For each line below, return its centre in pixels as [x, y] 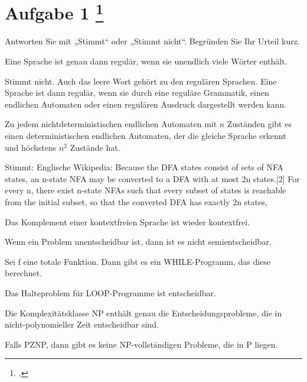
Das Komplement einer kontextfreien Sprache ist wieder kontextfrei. [128, 221]
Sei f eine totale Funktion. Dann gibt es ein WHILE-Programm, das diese [138, 261]
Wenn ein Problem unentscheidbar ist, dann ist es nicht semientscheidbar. [138, 242]
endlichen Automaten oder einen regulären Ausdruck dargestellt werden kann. [146, 104]
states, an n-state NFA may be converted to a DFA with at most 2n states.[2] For [152, 178]
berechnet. [24, 273]
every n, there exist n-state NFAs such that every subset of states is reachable [146, 190]
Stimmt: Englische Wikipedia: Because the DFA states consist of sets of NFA [144, 167]
